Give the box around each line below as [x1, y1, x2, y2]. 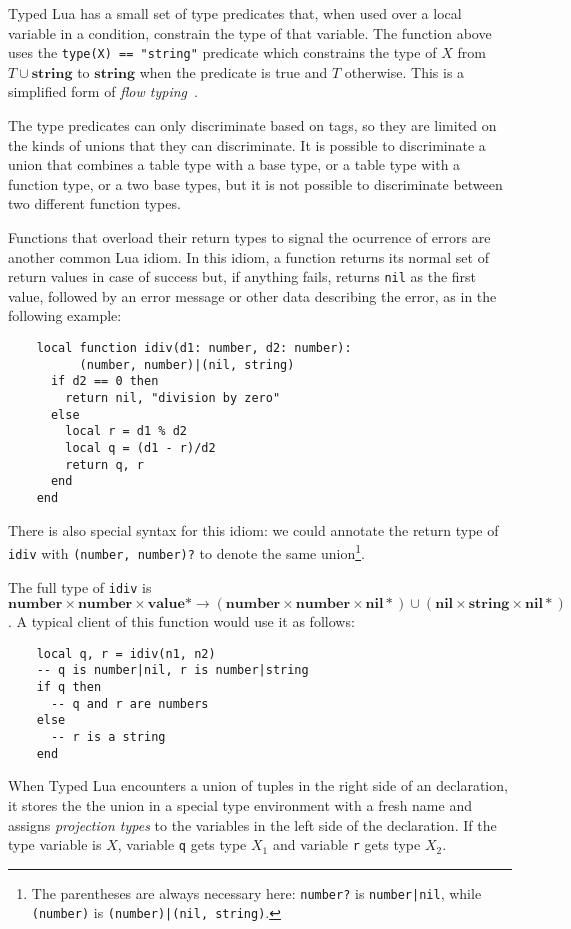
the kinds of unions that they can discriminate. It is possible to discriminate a [8, 134, 486, 155]
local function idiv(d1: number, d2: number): [36, 341, 352, 356]
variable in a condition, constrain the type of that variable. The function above [8, 22, 492, 43]
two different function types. [8, 193, 181, 214]
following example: [8, 305, 122, 326]
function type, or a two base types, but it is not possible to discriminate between [8, 173, 503, 194]
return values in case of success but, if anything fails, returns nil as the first [8, 266, 477, 287]
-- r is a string [50, 730, 166, 745]
